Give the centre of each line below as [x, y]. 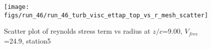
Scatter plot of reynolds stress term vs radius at [77, 31]
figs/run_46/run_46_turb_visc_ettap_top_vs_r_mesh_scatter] [106, 15]
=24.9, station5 [27, 40]
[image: [17, 7]
